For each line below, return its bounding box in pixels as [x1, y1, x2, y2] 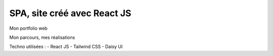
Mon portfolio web [9, 25, 48, 31]
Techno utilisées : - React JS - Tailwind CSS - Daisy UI [9, 43, 123, 50]
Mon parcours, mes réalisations [9, 34, 75, 40]
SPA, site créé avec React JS [9, 8, 131, 19]
